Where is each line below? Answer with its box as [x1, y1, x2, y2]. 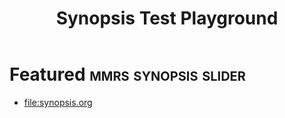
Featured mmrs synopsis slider [9, 63, 246, 86]
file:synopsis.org [23, 96, 93, 108]
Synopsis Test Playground [55, 7, 279, 30]
